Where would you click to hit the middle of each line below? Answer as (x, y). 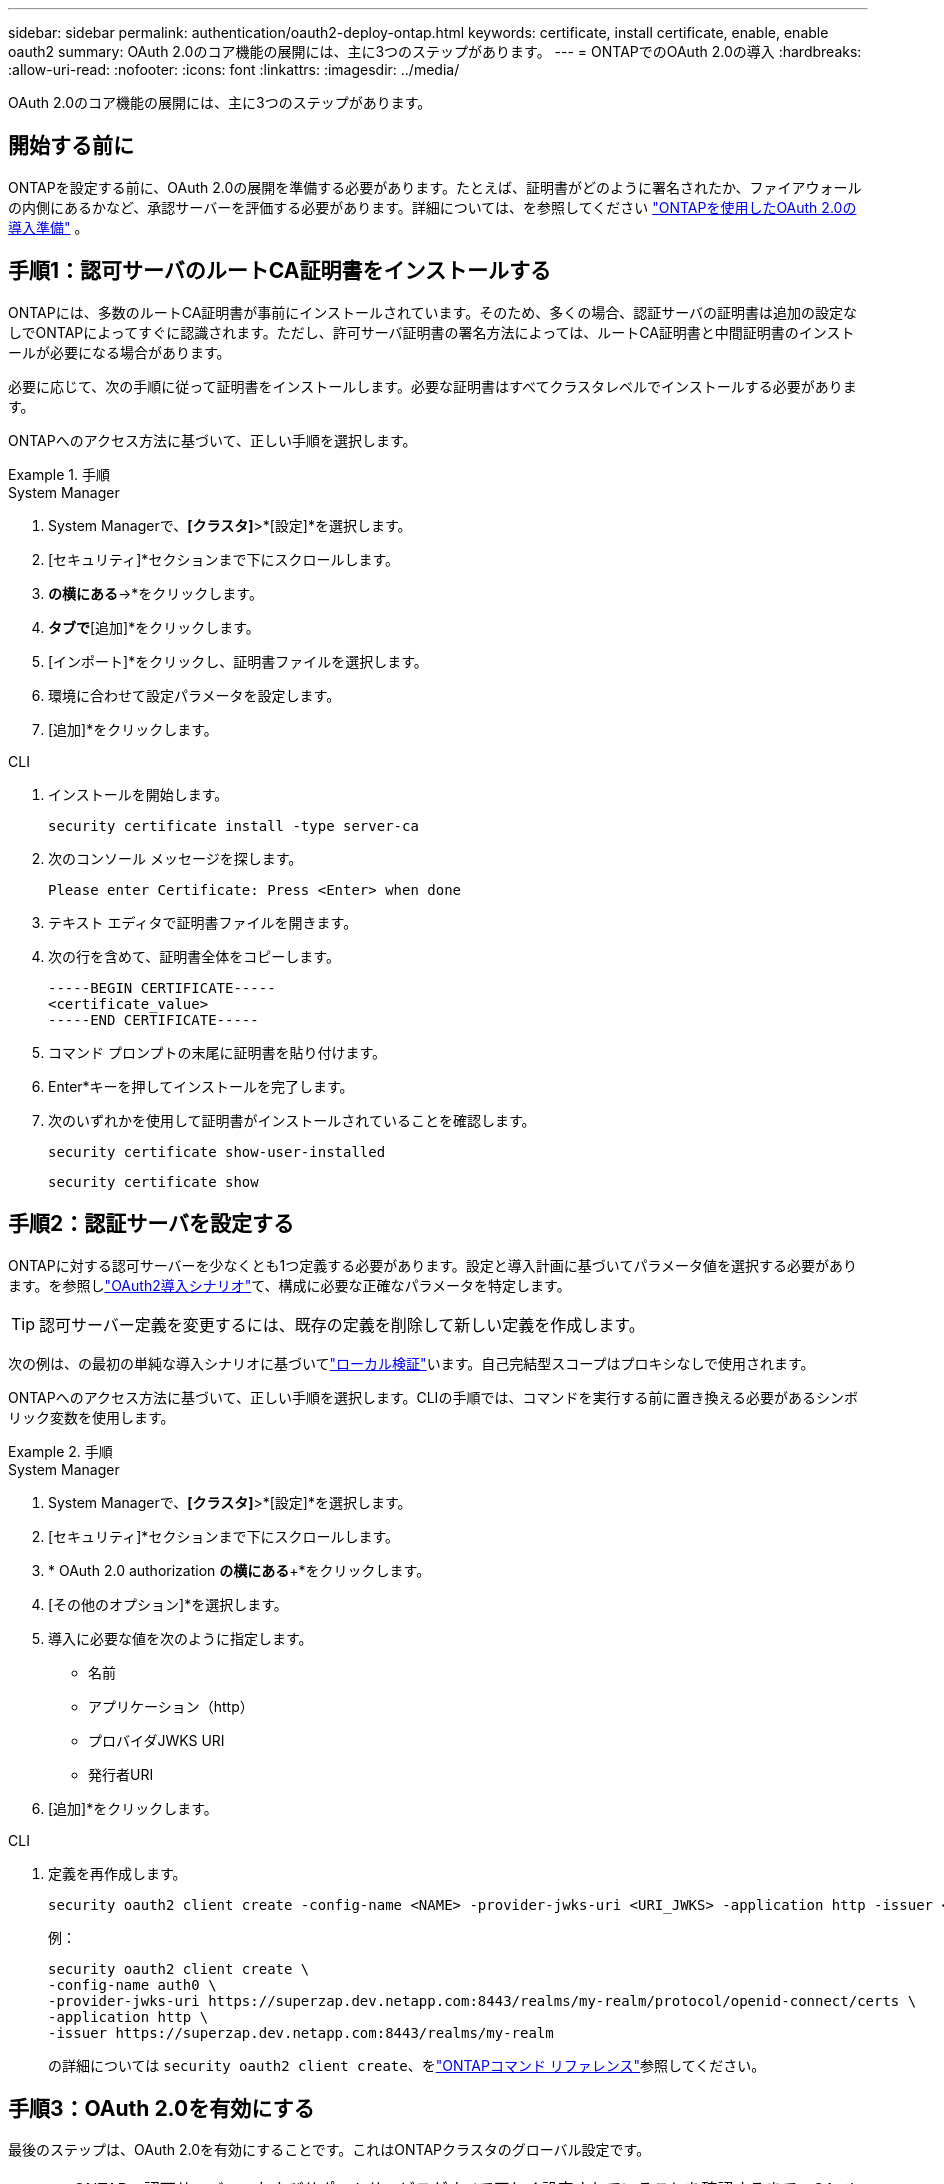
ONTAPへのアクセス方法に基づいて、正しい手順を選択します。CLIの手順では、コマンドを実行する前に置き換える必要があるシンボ (433, 1397)
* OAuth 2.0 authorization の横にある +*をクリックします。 (239, 1570)
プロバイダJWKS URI (156, 1740)
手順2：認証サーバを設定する (151, 1224)
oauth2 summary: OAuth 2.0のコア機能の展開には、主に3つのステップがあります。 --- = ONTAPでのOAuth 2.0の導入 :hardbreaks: (435, 51)
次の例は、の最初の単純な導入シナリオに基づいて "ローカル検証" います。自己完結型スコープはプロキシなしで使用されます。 (411, 1363)
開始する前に (71, 146)
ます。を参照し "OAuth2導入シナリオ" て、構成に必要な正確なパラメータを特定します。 (289, 1285)
